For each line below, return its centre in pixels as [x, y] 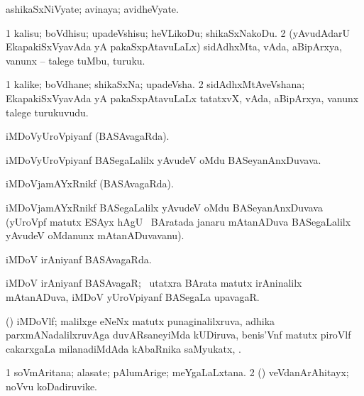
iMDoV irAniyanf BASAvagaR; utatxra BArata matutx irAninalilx [154, 283]
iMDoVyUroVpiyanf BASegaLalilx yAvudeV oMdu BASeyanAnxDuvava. [164, 159]
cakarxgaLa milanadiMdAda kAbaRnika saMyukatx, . [123, 348]
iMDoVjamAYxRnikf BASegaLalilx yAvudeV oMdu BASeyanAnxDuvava [164, 207]
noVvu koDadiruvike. [51, 386]
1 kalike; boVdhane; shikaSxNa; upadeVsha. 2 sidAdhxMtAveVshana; [155, 84]
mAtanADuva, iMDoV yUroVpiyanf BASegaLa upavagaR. [133, 296]
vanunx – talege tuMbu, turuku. [76, 60]
